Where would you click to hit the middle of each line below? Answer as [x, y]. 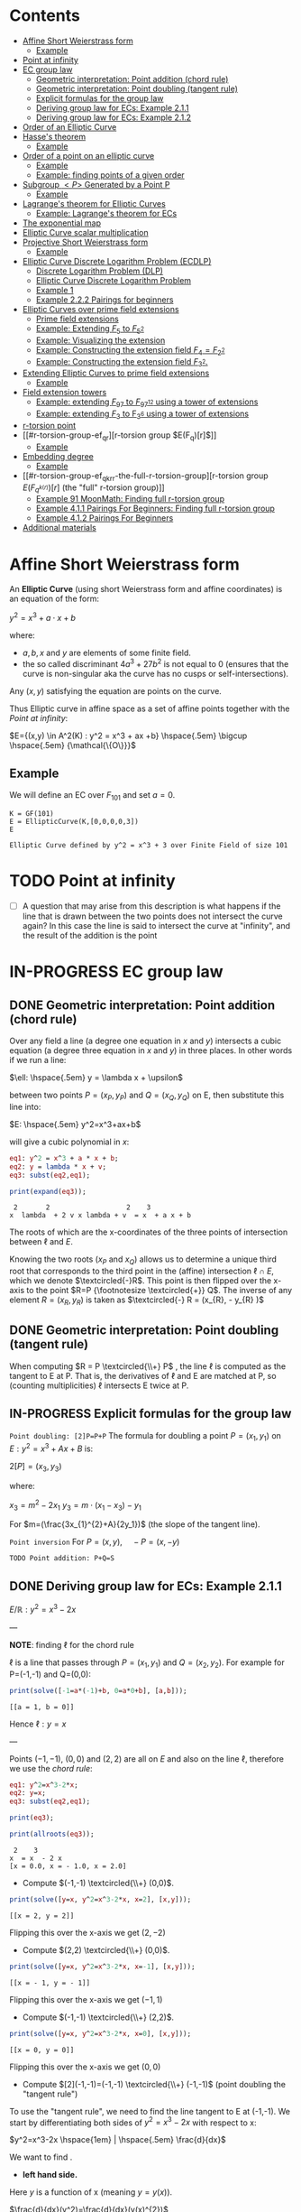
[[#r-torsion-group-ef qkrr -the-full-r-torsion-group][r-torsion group [145, 477]
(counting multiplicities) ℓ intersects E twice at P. [99, 1385]
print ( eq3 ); [32, 1818]
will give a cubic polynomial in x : [69, 1142]
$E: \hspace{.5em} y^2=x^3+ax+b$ [75, 1124]
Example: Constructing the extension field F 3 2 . [122, 362]
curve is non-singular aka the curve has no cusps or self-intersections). [155, 673]
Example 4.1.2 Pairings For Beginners [105, 518]
